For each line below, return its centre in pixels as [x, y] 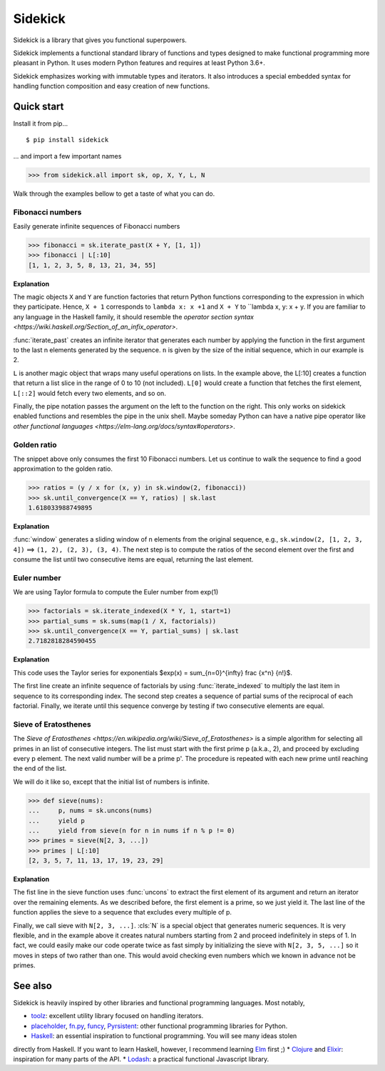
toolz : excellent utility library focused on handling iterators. [117, 1016]
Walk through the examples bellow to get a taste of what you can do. [114, 194]
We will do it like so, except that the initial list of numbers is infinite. [112, 782]
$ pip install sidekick [67, 140]
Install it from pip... [41, 124]
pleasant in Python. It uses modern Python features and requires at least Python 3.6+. [139, 63]
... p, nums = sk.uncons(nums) [90, 811]
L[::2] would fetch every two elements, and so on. [90, 393]
